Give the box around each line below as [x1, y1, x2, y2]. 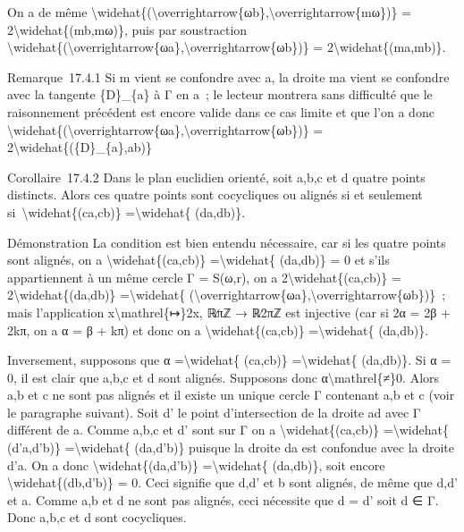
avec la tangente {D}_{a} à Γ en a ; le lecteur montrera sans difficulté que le [7, 85, 433, 104]
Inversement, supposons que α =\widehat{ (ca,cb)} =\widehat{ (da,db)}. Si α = [7, 350, 451, 369]
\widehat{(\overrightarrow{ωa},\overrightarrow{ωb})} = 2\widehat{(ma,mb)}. [7, 38, 446, 56]
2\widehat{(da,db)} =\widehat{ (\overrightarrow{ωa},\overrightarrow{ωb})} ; [7, 285, 446, 304]
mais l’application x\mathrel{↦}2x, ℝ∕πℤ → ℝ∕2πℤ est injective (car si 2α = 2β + [7, 302, 451, 321]
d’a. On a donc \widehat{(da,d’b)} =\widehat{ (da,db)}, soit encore [7, 455, 385, 474]
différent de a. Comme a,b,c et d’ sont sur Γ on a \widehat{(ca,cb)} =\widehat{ [7, 420, 449, 439]
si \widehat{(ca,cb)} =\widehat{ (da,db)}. [7, 202, 246, 221]
